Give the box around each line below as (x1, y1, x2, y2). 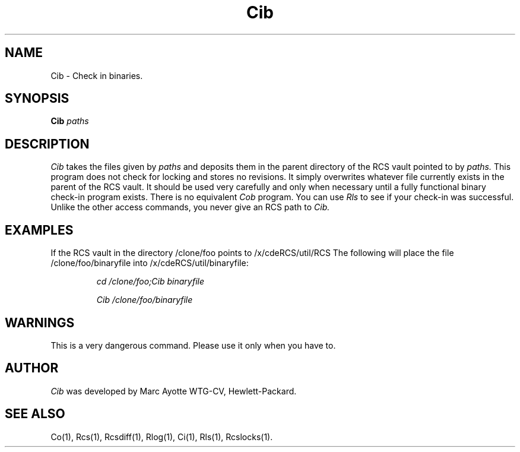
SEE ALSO (5, 406, 65, 422)
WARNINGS (5, 315, 75, 330)
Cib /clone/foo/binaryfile (96, 295, 193, 305)
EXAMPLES (5, 222, 74, 238)
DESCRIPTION (5, 136, 90, 151)
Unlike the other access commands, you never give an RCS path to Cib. (50, 202, 330, 213)
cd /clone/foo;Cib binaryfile (96, 276, 204, 287)
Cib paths (50, 116, 89, 127)
